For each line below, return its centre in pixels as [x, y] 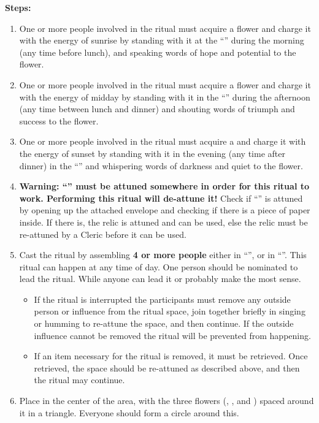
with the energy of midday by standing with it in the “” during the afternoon [165, 97]
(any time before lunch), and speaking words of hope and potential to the [158, 52]
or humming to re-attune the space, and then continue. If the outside [164, 323]
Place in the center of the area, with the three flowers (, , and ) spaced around [167, 401]
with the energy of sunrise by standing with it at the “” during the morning [162, 40]
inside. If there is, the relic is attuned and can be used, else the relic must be [163, 222]
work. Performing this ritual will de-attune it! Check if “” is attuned [161, 198]
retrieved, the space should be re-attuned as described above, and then [167, 368]
